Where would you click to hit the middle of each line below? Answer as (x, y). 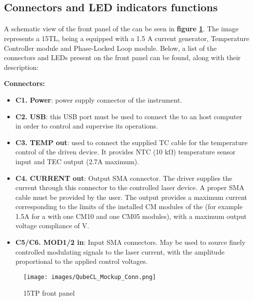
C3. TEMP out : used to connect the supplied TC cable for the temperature (131, 142)
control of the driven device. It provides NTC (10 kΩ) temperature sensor (125, 152)
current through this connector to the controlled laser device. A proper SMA (130, 187)
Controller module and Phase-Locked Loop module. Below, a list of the (110, 48)
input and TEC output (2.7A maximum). (77, 161)
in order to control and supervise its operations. (87, 126)
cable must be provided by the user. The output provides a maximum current (131, 197)
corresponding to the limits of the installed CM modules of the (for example (129, 206)
